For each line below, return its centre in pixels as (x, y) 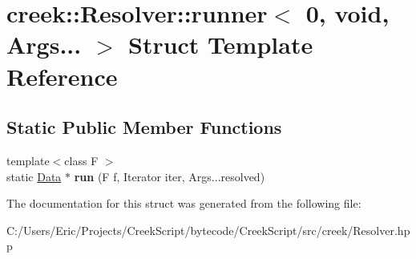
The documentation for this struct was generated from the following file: (184, 203)
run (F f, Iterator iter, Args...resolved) (170, 176)
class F (81, 160)
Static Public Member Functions (144, 127)
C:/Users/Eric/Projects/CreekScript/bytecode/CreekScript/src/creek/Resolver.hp (208, 230)
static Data (34, 176)
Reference (62, 76)
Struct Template (220, 45)
